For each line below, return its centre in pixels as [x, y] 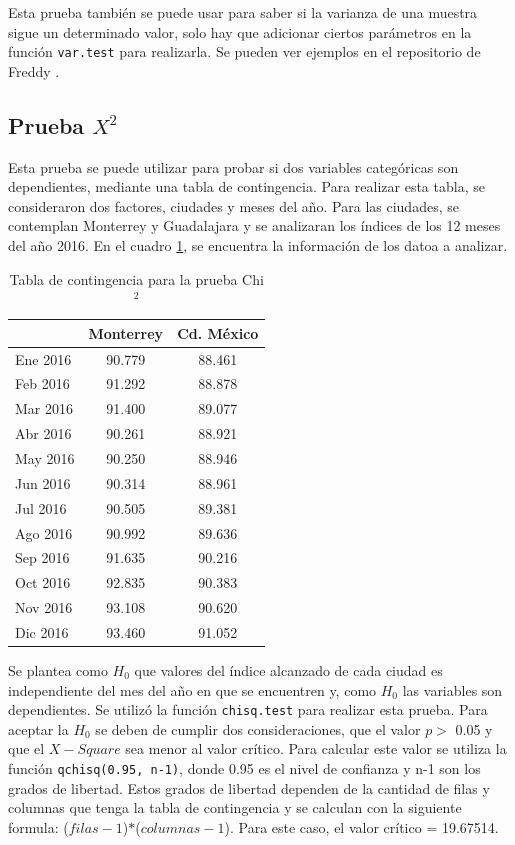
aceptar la [38, 728]
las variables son [452, 689]
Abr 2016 [43, 433]
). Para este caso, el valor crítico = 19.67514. [361, 826]
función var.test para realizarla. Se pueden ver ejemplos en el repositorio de [244, 51]
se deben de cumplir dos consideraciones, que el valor [258, 728]
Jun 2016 [43, 482]
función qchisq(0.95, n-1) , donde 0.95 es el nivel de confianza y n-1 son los [244, 768]
